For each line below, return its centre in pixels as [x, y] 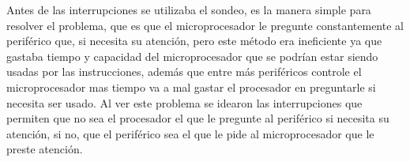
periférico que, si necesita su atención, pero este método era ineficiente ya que [194, 41]
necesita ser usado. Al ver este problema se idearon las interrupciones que [184, 102]
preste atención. [45, 149]
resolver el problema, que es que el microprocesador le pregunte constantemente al [205, 25]
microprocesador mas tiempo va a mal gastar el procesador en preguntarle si [191, 87]
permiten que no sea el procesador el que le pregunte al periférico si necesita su [198, 118]
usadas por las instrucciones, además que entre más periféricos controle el [184, 72]
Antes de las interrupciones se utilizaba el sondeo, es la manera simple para [189, 9]
